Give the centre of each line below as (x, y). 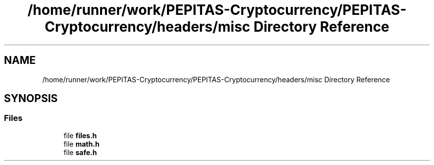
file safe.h (80, 152)
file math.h (81, 144)
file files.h (80, 135)
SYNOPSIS (31, 99)
